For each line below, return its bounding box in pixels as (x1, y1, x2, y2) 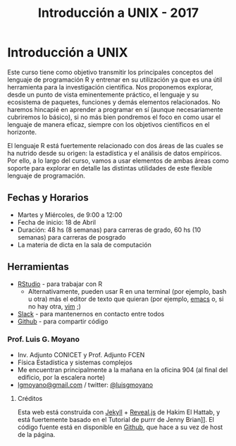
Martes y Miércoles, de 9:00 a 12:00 (17, 210, 123, 219)
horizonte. (7, 128, 37, 136)
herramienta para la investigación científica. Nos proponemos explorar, (7, 82, 213, 91)
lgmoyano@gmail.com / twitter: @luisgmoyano (17, 380, 154, 389)
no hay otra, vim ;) (27, 302, 81, 311)
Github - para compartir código (17, 317, 108, 326)
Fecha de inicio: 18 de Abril (17, 218, 97, 226)
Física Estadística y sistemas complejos (17, 358, 132, 366)
